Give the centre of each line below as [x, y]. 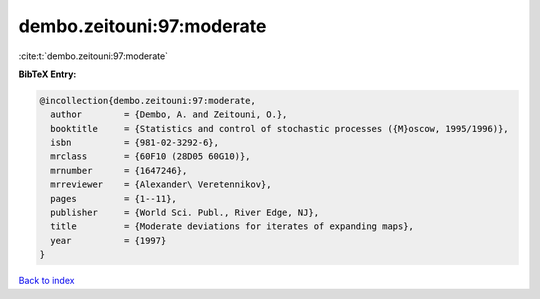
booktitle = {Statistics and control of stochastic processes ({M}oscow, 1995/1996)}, [279, 128]
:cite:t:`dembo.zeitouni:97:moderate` [93, 56]
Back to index [46, 281]
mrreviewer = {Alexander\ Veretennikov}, [161, 184]
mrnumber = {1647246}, [119, 170]
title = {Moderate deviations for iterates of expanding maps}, [232, 226]
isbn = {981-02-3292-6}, [135, 143]
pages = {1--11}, [113, 198]
